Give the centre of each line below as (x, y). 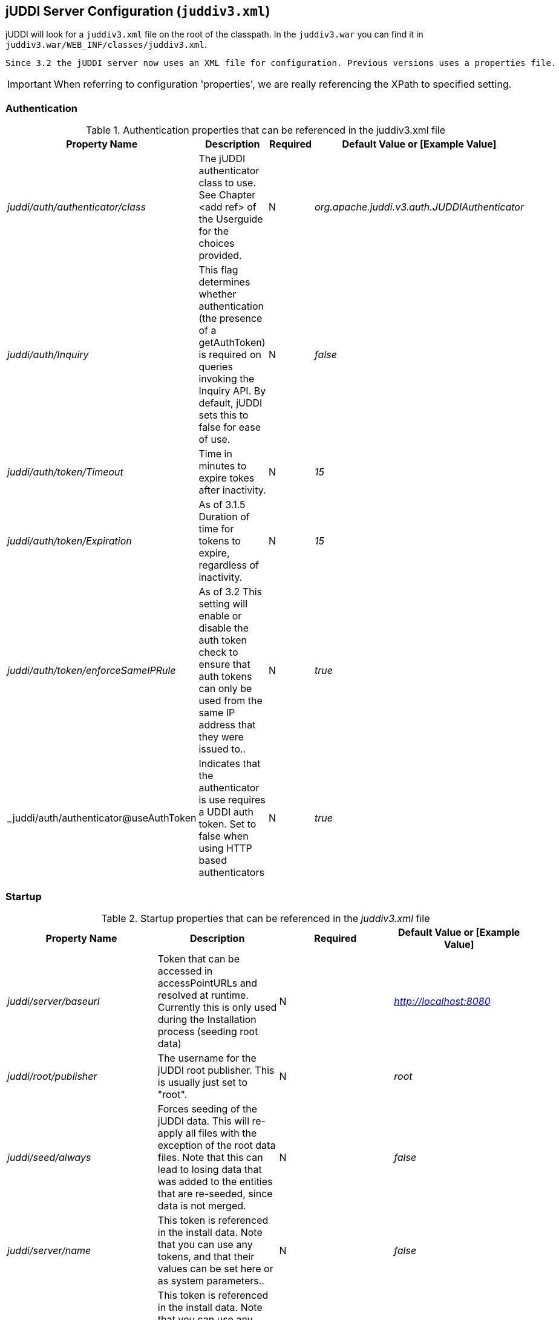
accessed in (185, 971)
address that (227, 725)
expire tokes (227, 478)
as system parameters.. (211, 1280)
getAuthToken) (232, 343)
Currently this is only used (217, 1007)
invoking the (227, 379)
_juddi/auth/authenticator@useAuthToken (102, 818)
